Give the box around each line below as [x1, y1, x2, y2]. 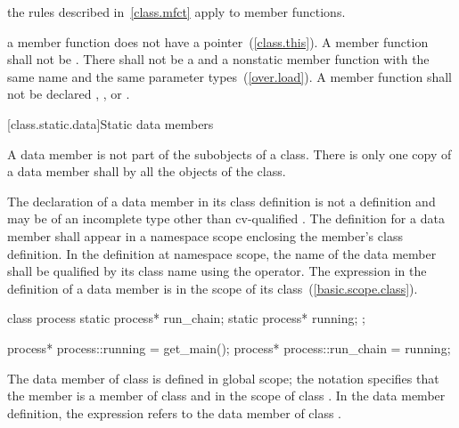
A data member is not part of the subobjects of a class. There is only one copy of [7, 144, 452, 163]
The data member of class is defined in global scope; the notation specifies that [7, 368, 439, 387]
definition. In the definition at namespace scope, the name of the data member [7, 244, 437, 262]
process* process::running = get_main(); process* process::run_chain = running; [7, 338, 451, 357]
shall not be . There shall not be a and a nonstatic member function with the [7, 50, 430, 69]
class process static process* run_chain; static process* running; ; [7, 309, 365, 327]
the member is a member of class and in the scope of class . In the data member [7, 386, 446, 405]
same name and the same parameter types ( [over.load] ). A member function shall [7, 67, 453, 85]
